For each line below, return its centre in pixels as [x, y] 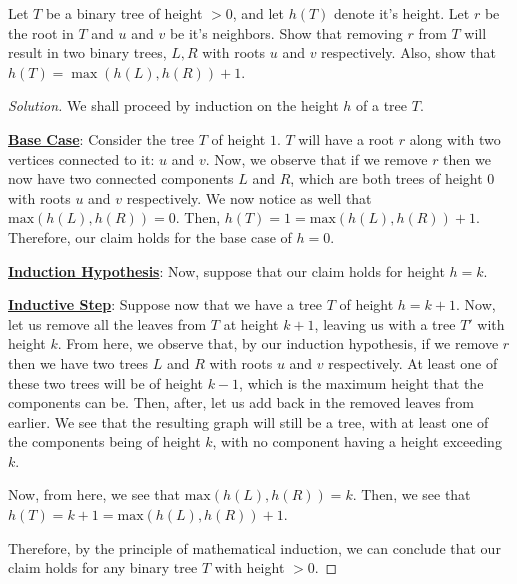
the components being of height [104, 441]
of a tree [382, 105]
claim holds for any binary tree [103, 567]
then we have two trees [78, 362]
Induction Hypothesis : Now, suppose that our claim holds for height [226, 270]
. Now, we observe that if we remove [316, 158]
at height [251, 323]
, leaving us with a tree [385, 323]
